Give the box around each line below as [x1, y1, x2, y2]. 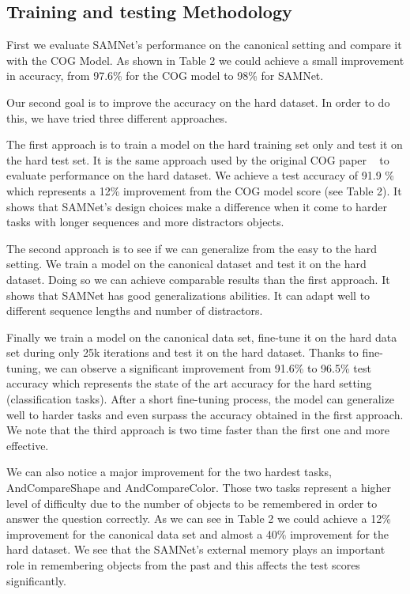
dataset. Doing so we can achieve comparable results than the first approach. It [6, 271, 390, 287]
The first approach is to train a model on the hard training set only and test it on [6, 136, 403, 153]
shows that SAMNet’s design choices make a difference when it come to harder [6, 198, 387, 214]
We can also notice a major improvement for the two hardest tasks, [6, 463, 332, 480]
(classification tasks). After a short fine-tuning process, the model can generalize [6, 391, 395, 407]
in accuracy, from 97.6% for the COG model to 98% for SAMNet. [6, 67, 324, 84]
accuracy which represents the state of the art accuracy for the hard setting [6, 375, 372, 392]
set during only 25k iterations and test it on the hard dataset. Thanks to [6, 344, 359, 361]
